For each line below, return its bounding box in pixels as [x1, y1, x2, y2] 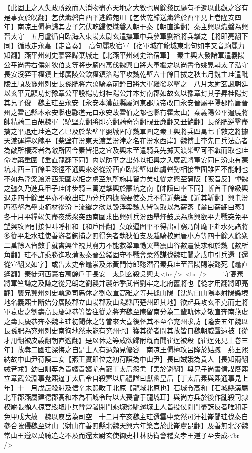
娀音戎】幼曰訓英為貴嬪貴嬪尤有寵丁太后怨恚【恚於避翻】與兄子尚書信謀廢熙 [4, 363, 248, 373]
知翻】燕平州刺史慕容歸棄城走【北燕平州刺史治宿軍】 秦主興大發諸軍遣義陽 [4, 49, 245, 60]
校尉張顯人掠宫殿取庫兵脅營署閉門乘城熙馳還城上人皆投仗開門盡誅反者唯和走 [4, 401, 248, 411]
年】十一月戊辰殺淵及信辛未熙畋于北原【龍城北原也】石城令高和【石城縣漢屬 [4, 382, 248, 392]
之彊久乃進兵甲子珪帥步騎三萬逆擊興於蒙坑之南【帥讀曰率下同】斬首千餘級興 [4, 183, 248, 193]
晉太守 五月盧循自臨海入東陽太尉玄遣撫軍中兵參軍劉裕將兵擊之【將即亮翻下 [4, 31, 248, 41]
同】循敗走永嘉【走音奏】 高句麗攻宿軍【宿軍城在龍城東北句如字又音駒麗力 [4, 40, 245, 50]
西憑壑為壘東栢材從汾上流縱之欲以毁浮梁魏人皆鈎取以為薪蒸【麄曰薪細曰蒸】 [4, 202, 248, 212]
